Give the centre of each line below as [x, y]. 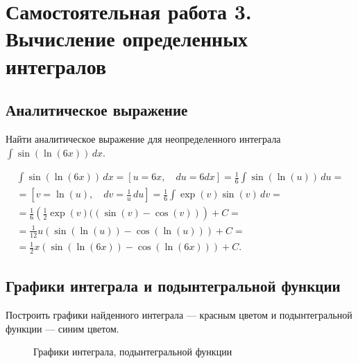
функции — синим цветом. [62, 328]
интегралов [56, 65]
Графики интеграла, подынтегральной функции [133, 352]
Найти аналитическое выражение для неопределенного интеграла [143, 138]
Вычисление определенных [127, 38]
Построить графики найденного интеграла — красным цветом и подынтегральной [179, 315]
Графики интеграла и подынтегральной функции [173, 286]
